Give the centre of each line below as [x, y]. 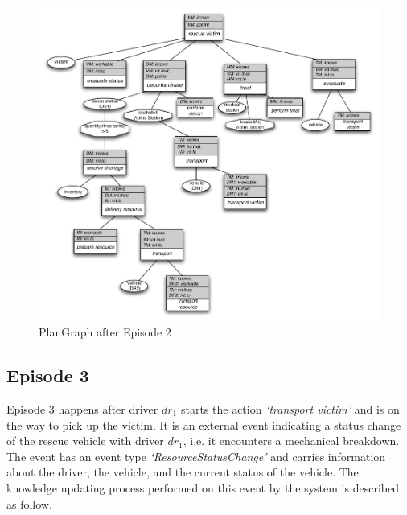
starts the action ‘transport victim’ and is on [290, 409]
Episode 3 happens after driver [82, 409]
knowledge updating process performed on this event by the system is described [203, 487]
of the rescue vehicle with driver [85, 441]
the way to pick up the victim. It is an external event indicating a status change [204, 424]
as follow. [29, 503]
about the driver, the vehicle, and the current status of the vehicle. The [183, 472]
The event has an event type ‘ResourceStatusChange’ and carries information [196, 456]
